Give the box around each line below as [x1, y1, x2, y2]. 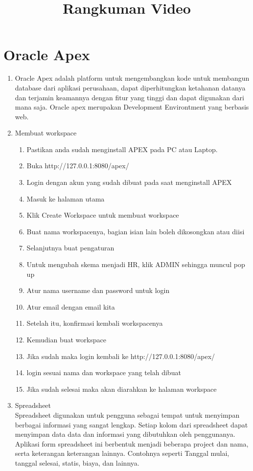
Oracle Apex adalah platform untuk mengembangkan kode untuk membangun [15, 73, 250, 83]
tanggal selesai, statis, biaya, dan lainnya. [15, 457, 139, 468]
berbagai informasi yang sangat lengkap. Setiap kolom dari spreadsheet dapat [15, 419, 248, 429]
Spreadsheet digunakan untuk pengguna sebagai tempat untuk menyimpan [15, 409, 240, 420]
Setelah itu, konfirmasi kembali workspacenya [26, 318, 163, 328]
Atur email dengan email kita [26, 301, 115, 312]
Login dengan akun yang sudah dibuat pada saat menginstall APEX [26, 177, 232, 187]
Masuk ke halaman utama [26, 193, 105, 203]
